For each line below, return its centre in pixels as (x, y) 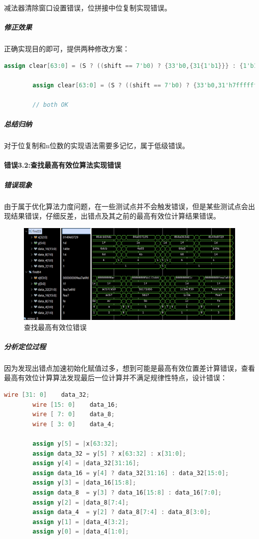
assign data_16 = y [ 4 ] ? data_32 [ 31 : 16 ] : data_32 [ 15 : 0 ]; (131, 473)
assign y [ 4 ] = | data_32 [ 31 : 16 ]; (86, 463)
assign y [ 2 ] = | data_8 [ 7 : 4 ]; (81, 502)
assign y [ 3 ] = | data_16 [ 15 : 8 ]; (84, 483)
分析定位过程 (25, 346)
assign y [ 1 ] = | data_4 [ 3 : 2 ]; (81, 522)
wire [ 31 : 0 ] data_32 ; (47, 395)
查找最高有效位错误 (55, 327)
